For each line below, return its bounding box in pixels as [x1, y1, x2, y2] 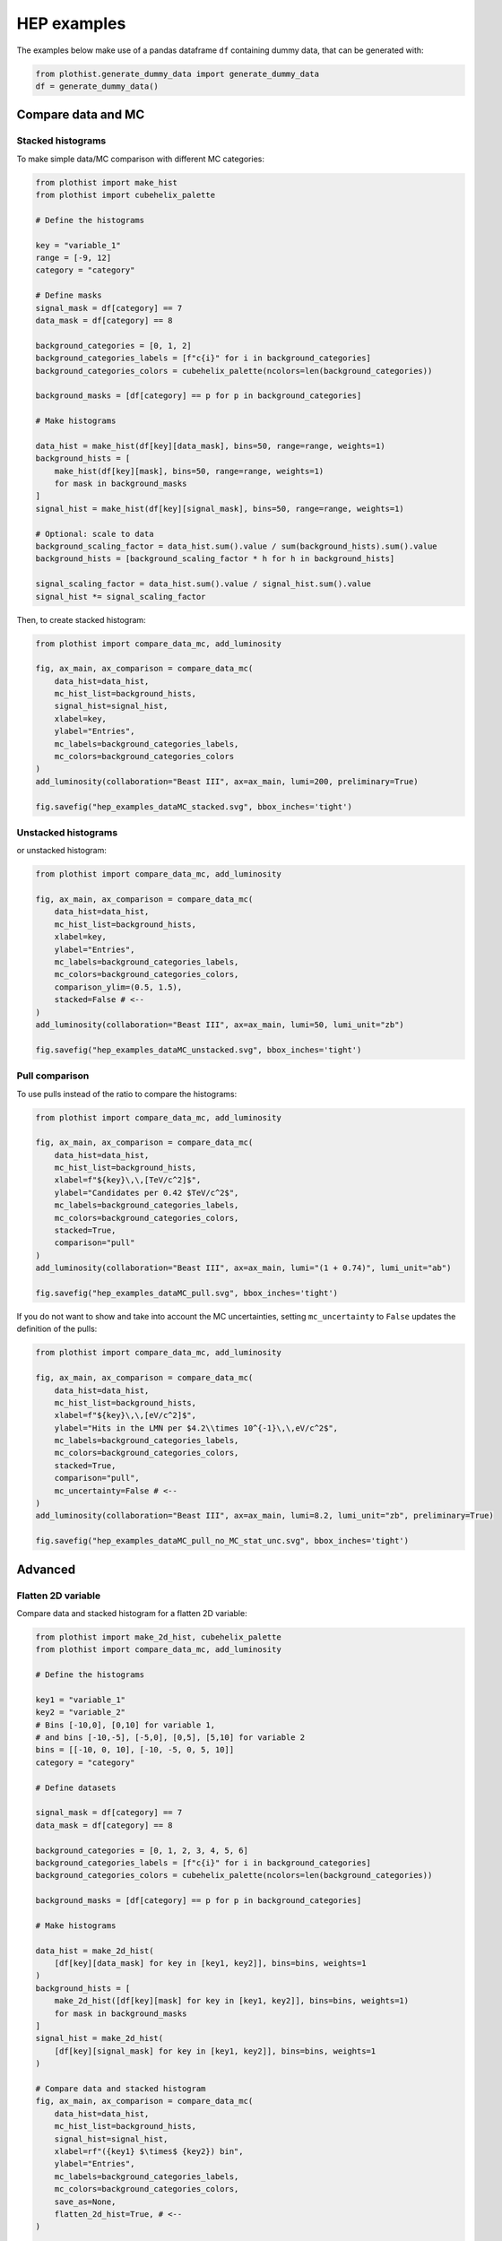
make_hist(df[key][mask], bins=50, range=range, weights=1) [54, 466, 325, 476]
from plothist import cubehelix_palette [35, 190, 215, 201]
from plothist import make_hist [35, 177, 178, 187]
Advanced [16, 1562, 76, 1577]
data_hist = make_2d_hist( [35, 1945, 154, 1956]
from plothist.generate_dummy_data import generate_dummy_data [35, 68, 320, 79]
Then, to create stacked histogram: [16, 614, 147, 625]
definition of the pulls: [16, 1323, 98, 1335]
